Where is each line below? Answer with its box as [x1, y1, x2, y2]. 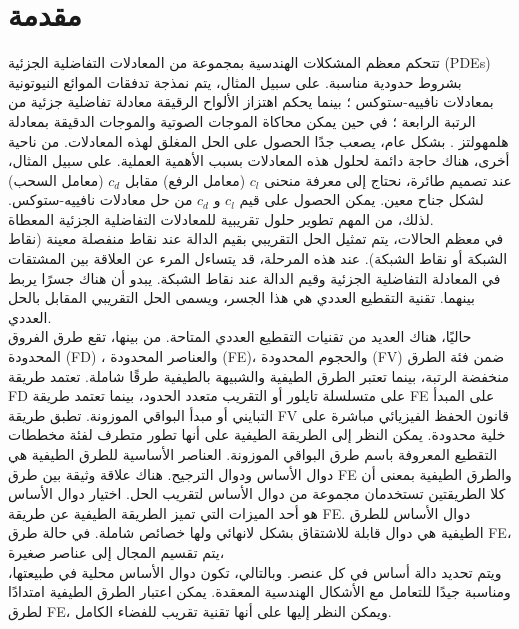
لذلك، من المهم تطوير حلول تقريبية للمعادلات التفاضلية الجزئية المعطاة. [8, 208, 434, 229]
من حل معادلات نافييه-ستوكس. [8, 189, 193, 210]
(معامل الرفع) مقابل [124, 169, 246, 190]
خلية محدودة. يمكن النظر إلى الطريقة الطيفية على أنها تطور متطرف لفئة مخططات [8, 424, 506, 445]
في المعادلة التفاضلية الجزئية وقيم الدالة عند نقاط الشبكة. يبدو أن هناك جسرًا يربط [8, 267, 501, 288]
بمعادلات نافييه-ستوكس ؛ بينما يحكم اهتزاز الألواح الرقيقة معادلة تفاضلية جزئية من [8, 91, 494, 112]
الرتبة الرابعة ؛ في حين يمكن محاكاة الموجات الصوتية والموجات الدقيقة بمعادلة [8, 110, 476, 131]
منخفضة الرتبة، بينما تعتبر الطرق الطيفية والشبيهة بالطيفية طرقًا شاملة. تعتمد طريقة [8, 365, 510, 386]
